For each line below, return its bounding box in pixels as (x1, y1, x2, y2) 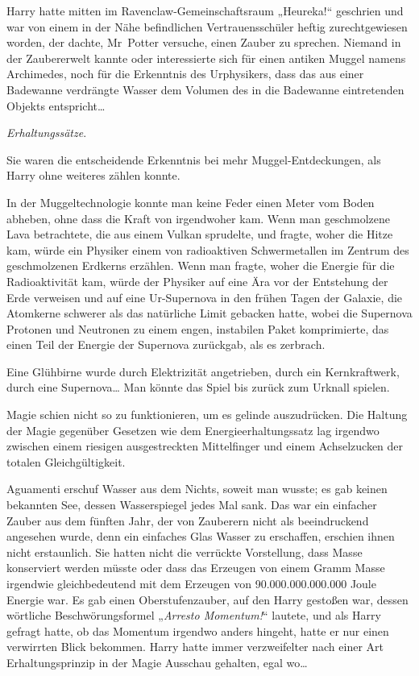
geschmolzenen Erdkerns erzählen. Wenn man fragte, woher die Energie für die (6, 257, 395, 274)
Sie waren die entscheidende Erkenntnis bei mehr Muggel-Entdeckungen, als (6, 151, 381, 168)
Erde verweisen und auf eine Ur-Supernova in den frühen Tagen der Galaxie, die (6, 288, 403, 305)
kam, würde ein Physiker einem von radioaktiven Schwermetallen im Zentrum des (6, 241, 409, 258)
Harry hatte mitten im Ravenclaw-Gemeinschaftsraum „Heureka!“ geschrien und (6, 2, 404, 19)
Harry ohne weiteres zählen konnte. (6, 167, 180, 184)
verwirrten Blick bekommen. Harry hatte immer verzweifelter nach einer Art (6, 638, 384, 655)
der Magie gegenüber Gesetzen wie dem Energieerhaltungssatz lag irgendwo (6, 421, 380, 438)
